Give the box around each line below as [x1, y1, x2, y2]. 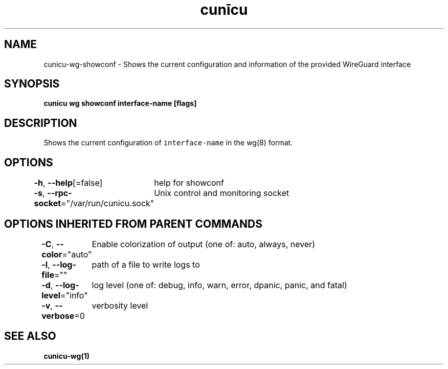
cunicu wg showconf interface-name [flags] [43, 99, 197, 108]
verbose [41, 310, 75, 321]
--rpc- [47, 188, 72, 199]
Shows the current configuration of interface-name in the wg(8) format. [43, 138, 293, 147]
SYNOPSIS [4, 77, 60, 91]
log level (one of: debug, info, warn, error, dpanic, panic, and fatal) [92, 279, 347, 290]
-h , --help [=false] [34, 178, 103, 188]
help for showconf [154, 178, 224, 188]
